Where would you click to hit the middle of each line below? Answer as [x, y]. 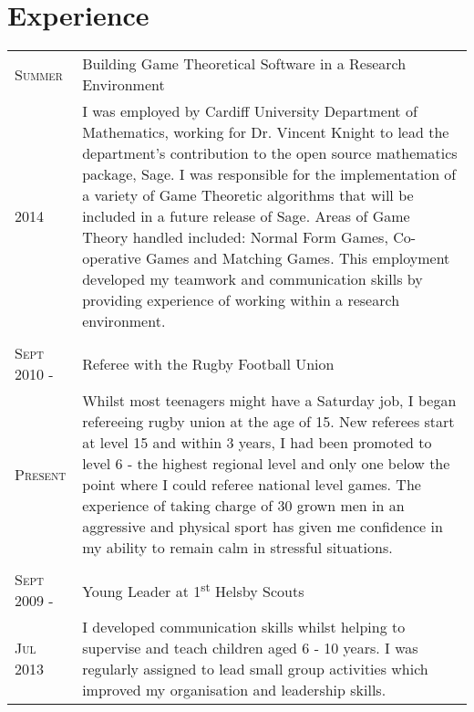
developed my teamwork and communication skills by [252, 279]
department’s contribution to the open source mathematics [270, 153]
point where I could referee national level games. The [252, 485]
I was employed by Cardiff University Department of [250, 111]
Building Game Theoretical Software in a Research [244, 64]
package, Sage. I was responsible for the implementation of [269, 174]
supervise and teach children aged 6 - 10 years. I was [250, 648]
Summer [39, 74]
